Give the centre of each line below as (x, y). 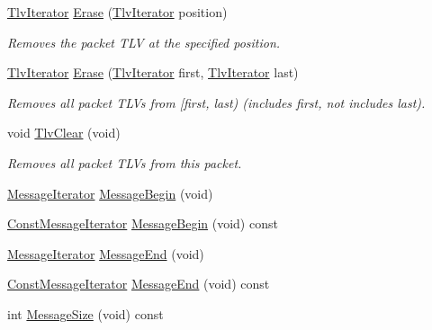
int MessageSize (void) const (85, 313)
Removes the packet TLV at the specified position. (144, 42)
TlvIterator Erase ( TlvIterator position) (117, 12)
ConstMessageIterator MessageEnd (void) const (139, 284)
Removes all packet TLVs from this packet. (125, 162)
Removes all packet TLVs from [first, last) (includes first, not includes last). (216, 102)
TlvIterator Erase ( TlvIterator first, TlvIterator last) (153, 72)
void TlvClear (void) (64, 133)
